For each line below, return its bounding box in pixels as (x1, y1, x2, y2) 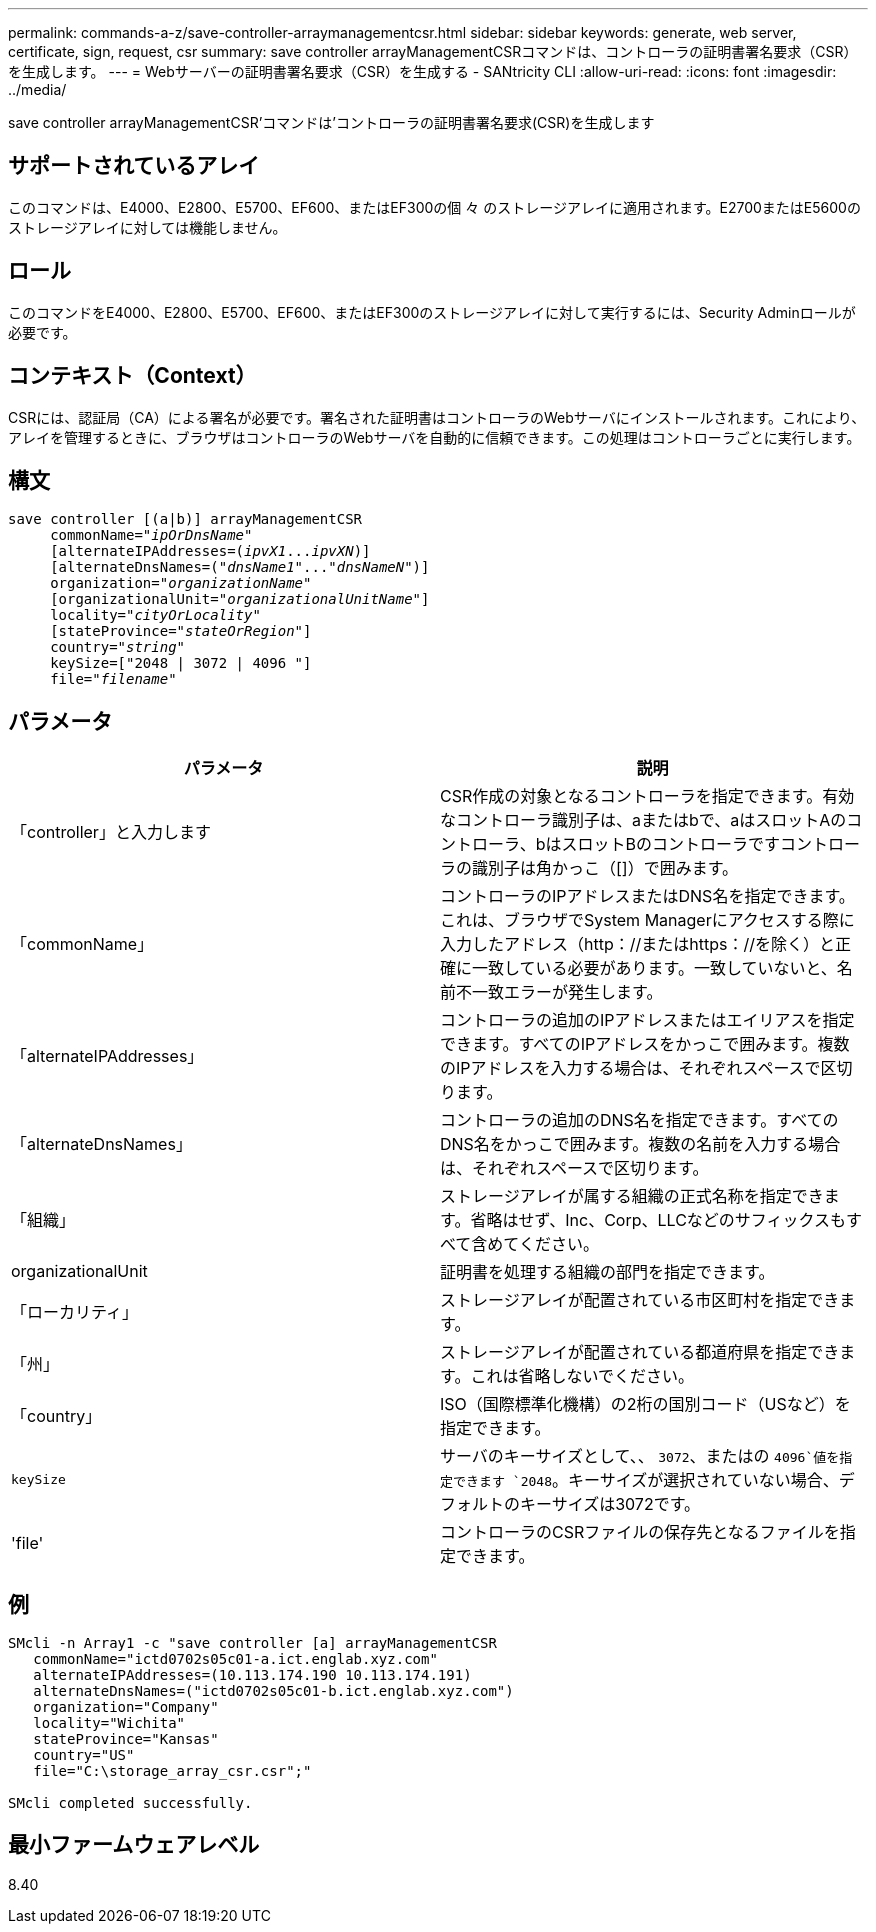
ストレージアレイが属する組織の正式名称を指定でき (440, 1186, 824, 1207)
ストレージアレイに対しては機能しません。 (8, 218, 287, 236)
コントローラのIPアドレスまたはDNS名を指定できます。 (440, 886, 855, 907)
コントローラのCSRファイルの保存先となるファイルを (440, 1522, 840, 1543)
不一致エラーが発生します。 (456, 982, 663, 1003)
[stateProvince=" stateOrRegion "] (50, 623, 312, 640)
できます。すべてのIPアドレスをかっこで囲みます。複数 (440, 1034, 850, 1055)
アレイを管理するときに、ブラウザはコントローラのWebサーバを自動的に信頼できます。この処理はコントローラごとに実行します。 (8, 428, 861, 446)
